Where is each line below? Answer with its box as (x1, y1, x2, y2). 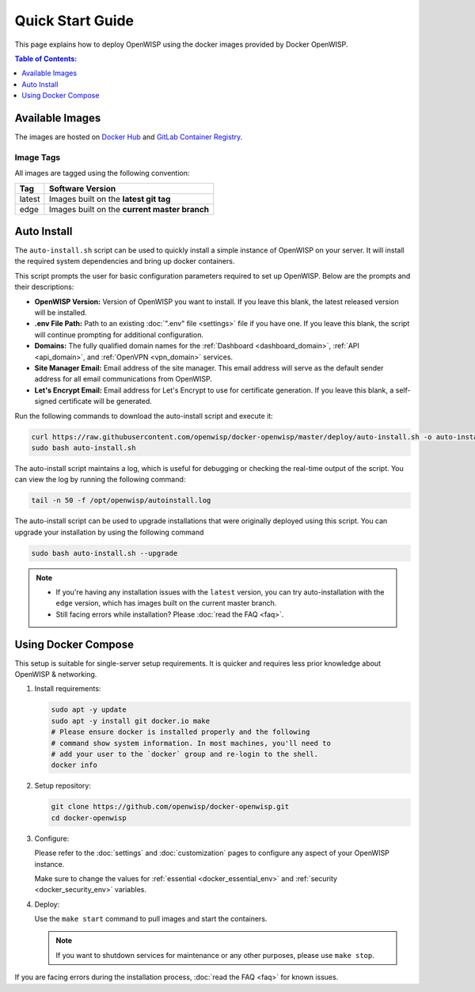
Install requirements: (34, 684, 101, 694)
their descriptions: (14, 282, 74, 292)
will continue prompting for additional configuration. (34, 329, 203, 340)
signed (34, 397, 57, 406)
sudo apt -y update (51, 705, 127, 714)
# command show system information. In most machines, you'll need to (51, 739, 332, 747)
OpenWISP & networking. (14, 670, 97, 679)
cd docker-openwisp (51, 813, 127, 823)
